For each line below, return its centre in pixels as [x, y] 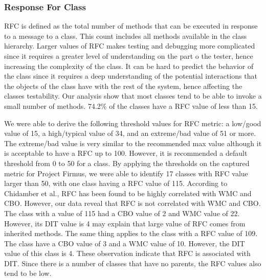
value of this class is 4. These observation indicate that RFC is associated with [127, 253]
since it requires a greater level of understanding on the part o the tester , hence [129, 56]
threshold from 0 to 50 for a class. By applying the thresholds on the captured [127, 163]
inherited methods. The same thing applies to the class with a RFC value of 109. [131, 233]
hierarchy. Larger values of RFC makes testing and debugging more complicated [130, 46]
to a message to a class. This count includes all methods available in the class [126, 36]
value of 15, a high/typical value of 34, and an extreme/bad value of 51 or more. [130, 133]
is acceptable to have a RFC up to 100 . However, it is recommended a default [126, 153]
